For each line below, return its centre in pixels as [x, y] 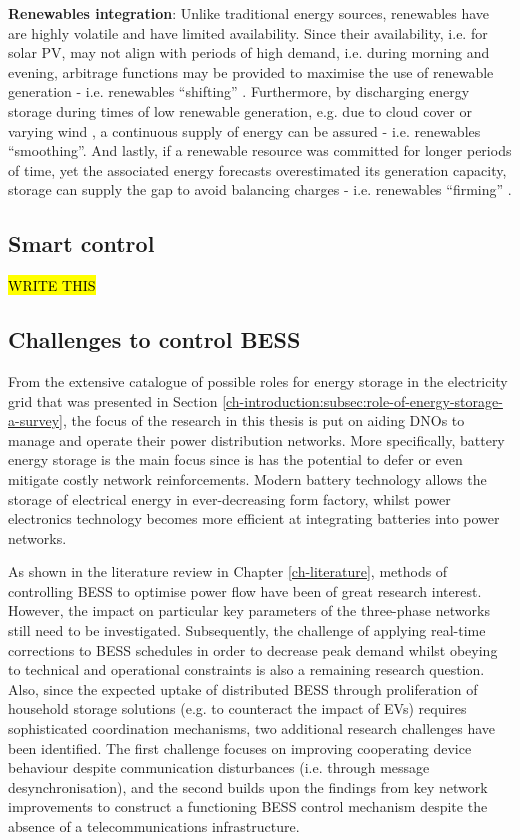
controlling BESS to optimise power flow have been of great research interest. [245, 590]
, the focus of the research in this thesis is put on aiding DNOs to [263, 420]
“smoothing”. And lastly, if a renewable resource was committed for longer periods [260, 150]
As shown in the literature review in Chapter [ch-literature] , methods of [228, 571]
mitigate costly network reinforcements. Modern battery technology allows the [247, 478]
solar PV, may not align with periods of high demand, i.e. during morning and [249, 52]
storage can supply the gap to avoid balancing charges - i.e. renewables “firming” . [260, 189]
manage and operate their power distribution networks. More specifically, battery [256, 439]
